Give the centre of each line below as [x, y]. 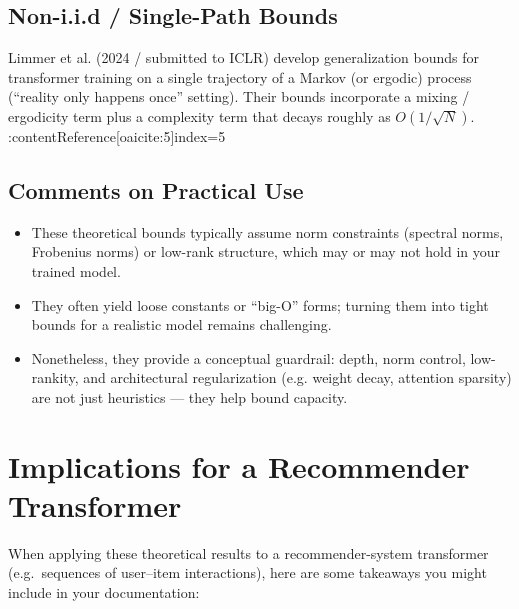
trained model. [76, 270]
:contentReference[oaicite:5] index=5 [117, 135]
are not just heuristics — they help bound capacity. [189, 396]
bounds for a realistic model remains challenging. [181, 324]
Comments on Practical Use [156, 189]
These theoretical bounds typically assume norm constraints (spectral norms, [267, 231]
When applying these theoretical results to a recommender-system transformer [248, 552]
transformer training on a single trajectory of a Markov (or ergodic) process [240, 76]
